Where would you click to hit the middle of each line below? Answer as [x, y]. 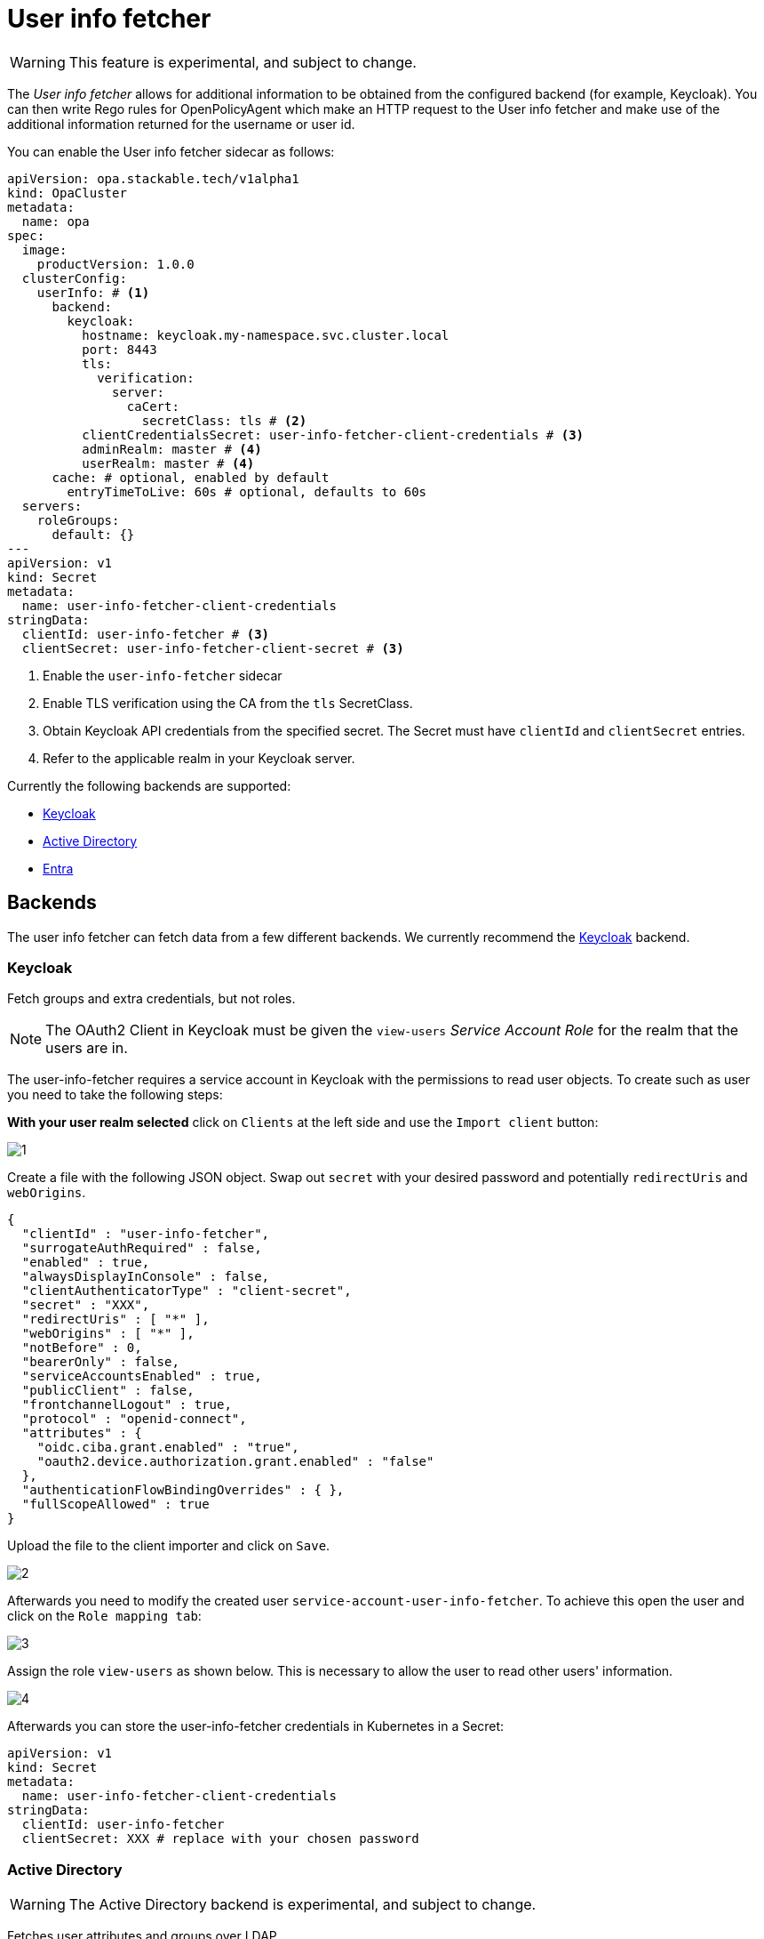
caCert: [153, 406]
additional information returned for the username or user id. [181, 124]
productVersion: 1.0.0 [115, 264]
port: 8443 [119, 349]
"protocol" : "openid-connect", [134, 1419]
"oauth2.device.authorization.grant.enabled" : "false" [235, 1462]
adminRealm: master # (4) [172, 449]
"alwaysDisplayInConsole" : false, [146, 1277]
